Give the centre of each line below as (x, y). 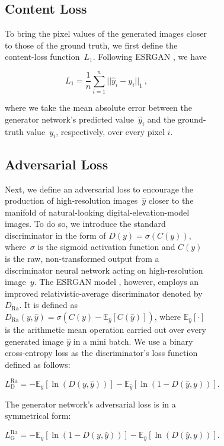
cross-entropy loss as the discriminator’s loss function (101, 353)
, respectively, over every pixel (110, 131)
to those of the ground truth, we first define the (91, 45)
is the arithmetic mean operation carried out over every (105, 330)
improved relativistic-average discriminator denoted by (104, 293)
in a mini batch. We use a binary (133, 341)
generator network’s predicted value (70, 119)
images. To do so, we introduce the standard (85, 224)
